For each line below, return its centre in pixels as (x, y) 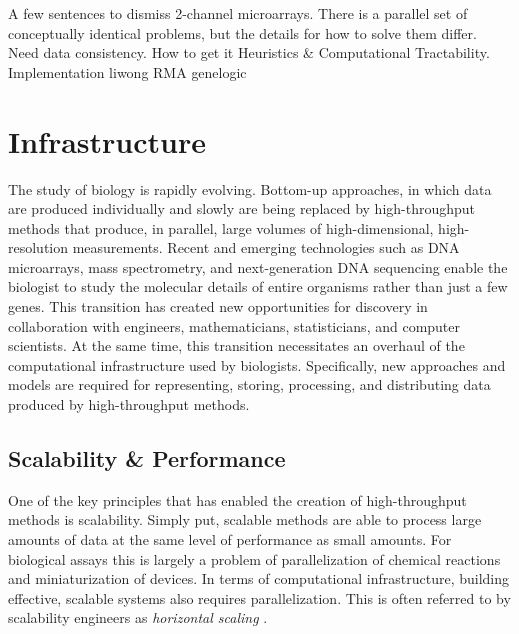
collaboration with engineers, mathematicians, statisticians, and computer (234, 325)
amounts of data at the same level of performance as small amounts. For (230, 539)
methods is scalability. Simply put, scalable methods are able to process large (245, 519)
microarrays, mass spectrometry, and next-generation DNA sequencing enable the (258, 266)
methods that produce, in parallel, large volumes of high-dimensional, (221, 227)
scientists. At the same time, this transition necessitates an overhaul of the (236, 345)
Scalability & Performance (147, 458)
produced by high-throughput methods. (129, 404)
